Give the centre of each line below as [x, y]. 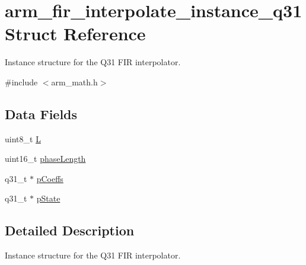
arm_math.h [74, 82]
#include [21, 82]
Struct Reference [75, 33]
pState [48, 198]
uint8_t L [23, 138]
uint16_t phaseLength [45, 159]
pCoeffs [50, 178]
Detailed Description [70, 230]
